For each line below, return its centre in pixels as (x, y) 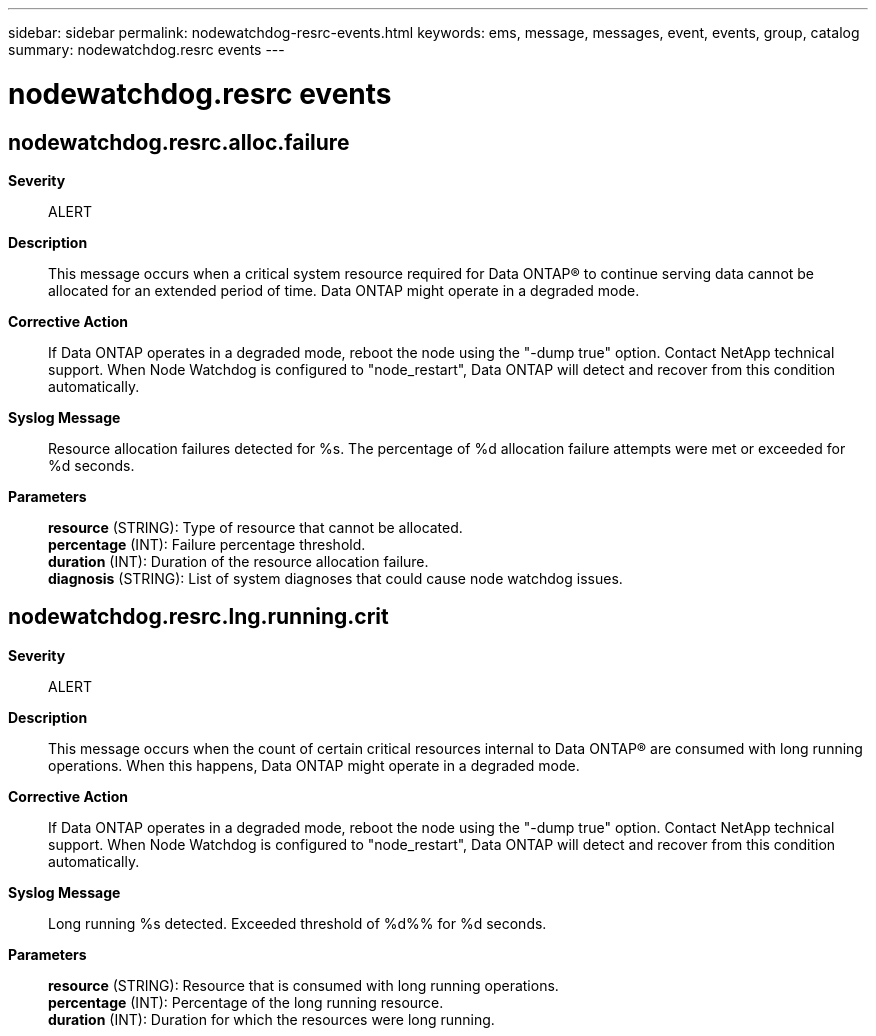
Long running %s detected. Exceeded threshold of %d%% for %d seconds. (297, 923)
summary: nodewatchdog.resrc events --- (146, 49)
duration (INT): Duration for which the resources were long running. (271, 1019)
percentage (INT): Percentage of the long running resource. (246, 1002)
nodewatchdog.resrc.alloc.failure (179, 142)
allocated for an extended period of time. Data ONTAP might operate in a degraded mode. (344, 290)
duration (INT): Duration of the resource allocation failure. (238, 561)
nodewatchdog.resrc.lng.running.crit (198, 617)
